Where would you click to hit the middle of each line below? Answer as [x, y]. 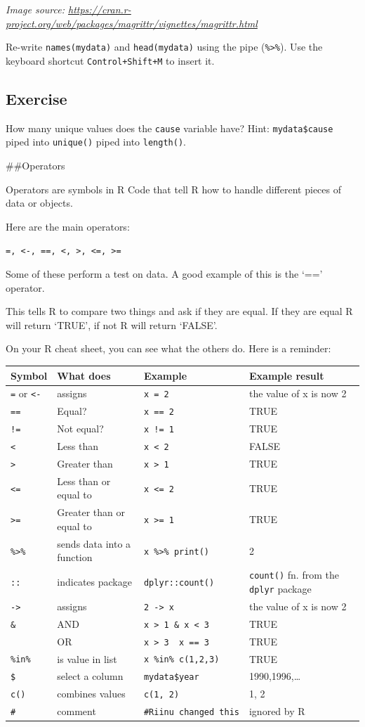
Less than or [84, 481]
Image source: [35, 9]
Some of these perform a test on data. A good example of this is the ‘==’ [164, 274]
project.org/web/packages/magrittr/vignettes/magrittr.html [132, 23]
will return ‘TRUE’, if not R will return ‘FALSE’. [112, 324]
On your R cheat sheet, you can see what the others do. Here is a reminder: [168, 348]
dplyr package [280, 588]
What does [84, 375]
